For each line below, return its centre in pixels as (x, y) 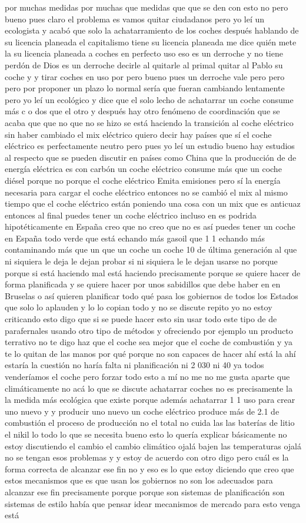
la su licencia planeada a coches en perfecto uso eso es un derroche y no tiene (144, 53)
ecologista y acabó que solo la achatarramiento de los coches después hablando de (152, 30)
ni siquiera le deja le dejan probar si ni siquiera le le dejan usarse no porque (141, 261)
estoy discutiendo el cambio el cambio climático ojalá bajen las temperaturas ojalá (153, 446)
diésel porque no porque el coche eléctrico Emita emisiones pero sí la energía (143, 180)
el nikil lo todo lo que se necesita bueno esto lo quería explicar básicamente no (146, 434)
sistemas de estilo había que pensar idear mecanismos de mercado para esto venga (153, 503)
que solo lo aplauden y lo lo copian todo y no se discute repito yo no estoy (139, 307)
